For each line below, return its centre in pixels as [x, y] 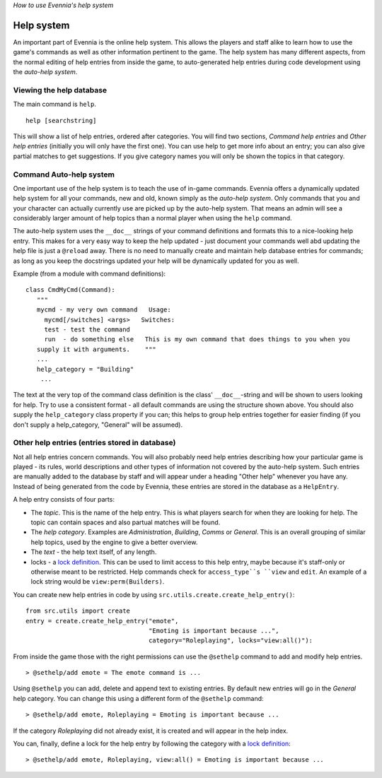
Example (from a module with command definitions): [89, 274]
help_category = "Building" [85, 369]
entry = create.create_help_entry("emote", [102, 621]
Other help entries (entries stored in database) [94, 443]
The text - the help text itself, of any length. [94, 552]
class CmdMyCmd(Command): [71, 290]
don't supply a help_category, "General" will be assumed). [98, 425]
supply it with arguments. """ [97, 349]
